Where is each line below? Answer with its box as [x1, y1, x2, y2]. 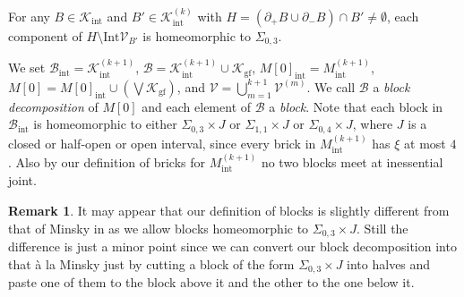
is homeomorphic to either [33, 115, 177, 133]
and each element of [142, 97, 252, 115]
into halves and [347, 254, 431, 273]
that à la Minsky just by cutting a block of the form [8, 254, 295, 273]
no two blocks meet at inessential [261, 152, 443, 171]
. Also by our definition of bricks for [8, 152, 206, 171]
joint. [8, 171, 37, 190]
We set [8, 58, 46, 77]
